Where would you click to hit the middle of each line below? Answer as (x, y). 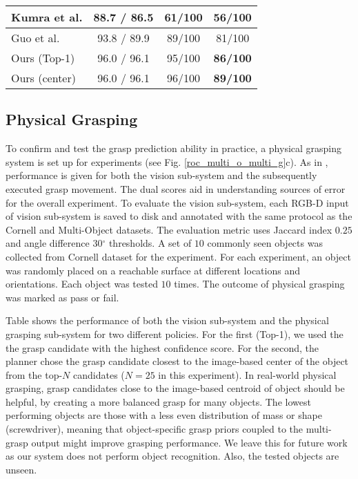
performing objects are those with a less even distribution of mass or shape (164, 415)
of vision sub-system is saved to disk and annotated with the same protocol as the (179, 216)
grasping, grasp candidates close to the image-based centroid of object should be (175, 388)
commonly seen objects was (265, 243)
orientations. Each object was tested (82, 284)
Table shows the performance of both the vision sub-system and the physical (167, 320)
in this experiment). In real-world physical (247, 374)
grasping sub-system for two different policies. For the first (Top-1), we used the (175, 334)
